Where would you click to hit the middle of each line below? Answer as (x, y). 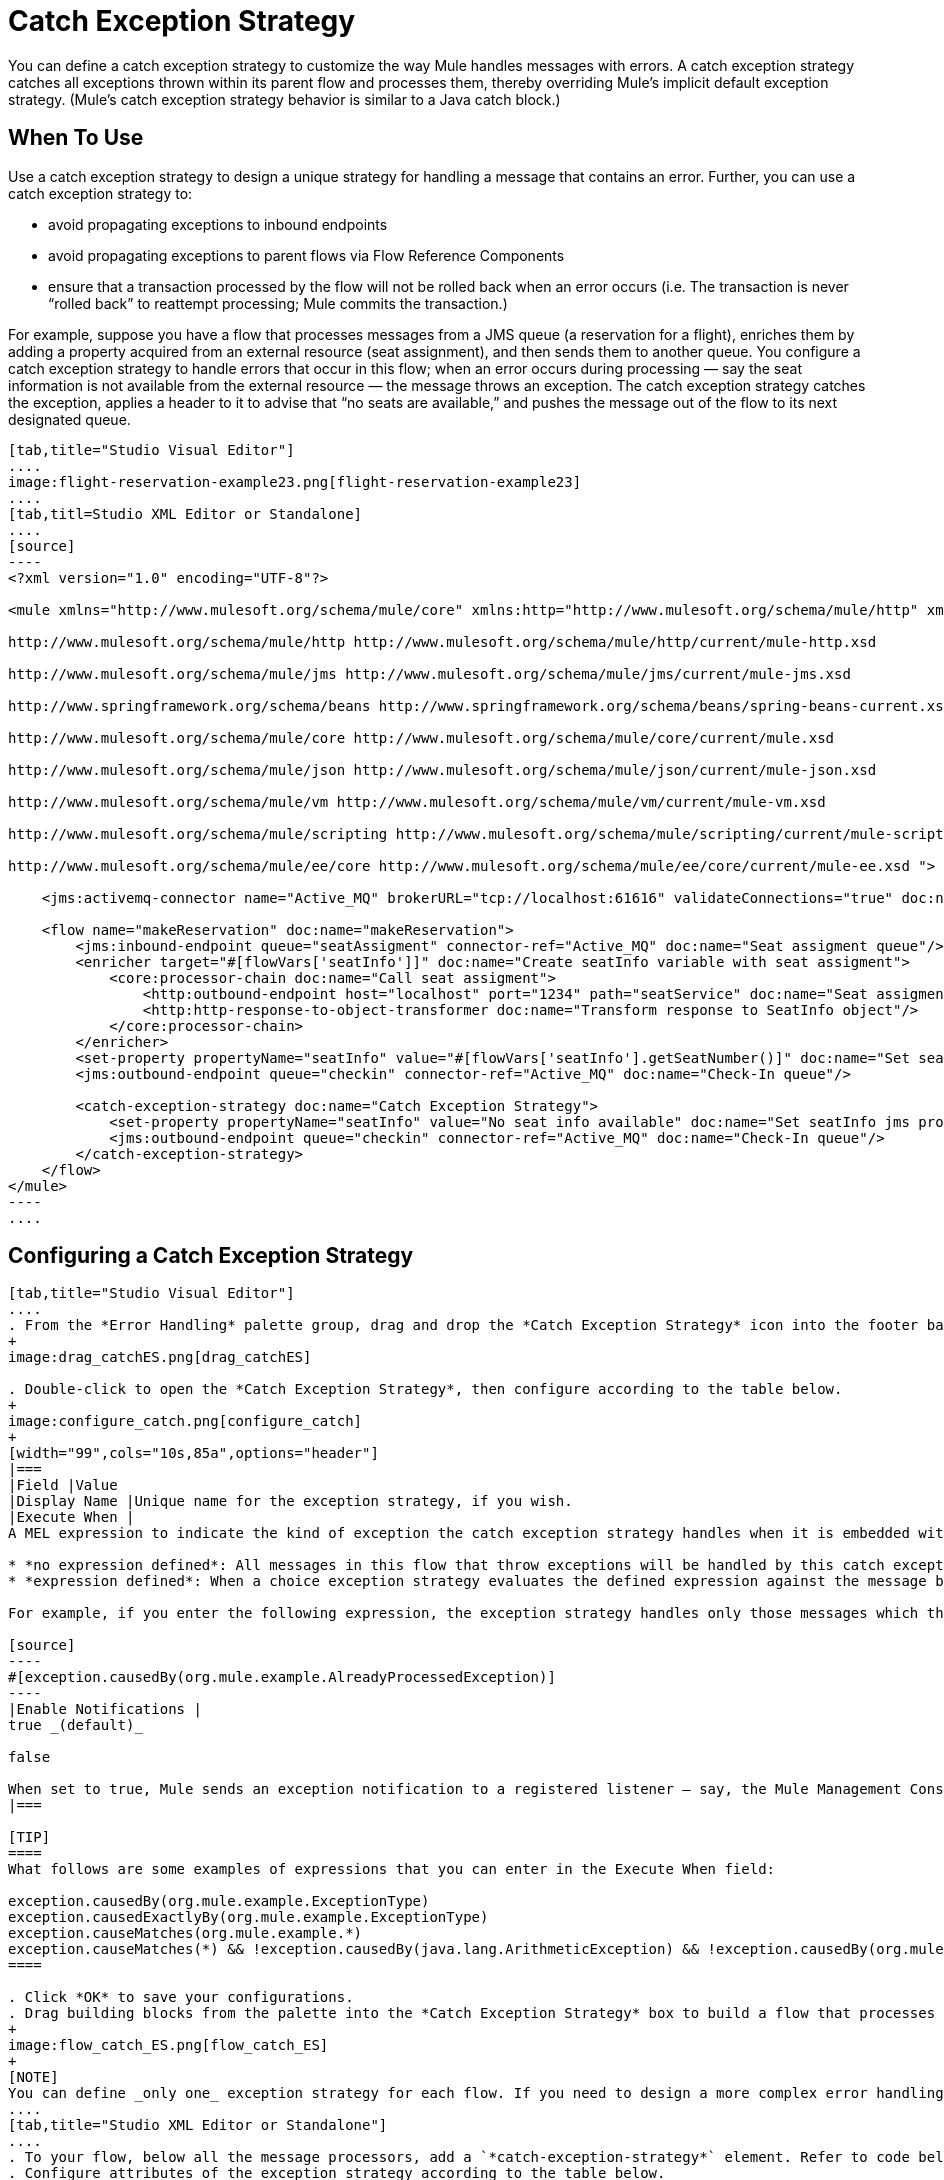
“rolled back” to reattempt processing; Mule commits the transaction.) (278, 303)
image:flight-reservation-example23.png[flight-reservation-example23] (295, 481)
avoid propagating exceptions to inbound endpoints (218, 224)
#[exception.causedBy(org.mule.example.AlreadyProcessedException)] (282, 1677)
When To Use (76, 138)
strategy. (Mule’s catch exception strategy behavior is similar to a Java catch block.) (284, 99)
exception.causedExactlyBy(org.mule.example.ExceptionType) (248, 1917)
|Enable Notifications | (105, 1709)
